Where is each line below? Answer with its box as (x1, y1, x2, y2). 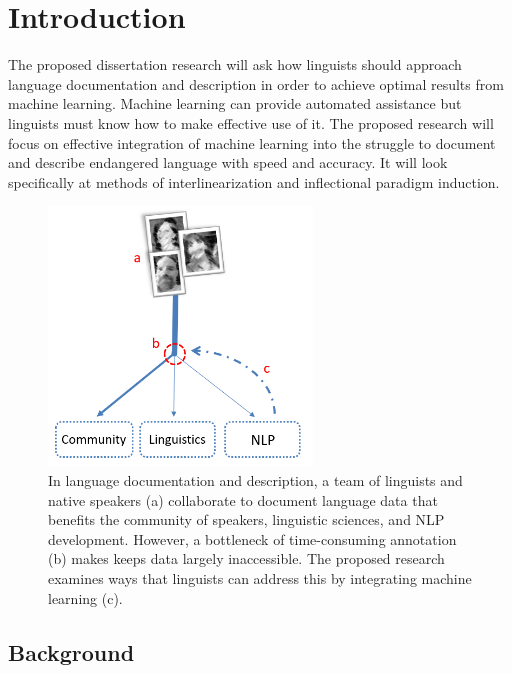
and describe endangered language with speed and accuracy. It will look (8, 152, 448, 173)
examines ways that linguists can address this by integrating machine (48, 568, 472, 589)
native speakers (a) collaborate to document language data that (48, 489, 438, 510)
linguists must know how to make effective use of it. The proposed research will (8, 112, 494, 133)
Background (8, 636, 135, 667)
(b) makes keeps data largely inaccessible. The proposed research (48, 548, 445, 569)
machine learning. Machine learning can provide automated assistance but (8, 93, 462, 114)
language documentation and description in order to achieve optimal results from (8, 73, 504, 94)
